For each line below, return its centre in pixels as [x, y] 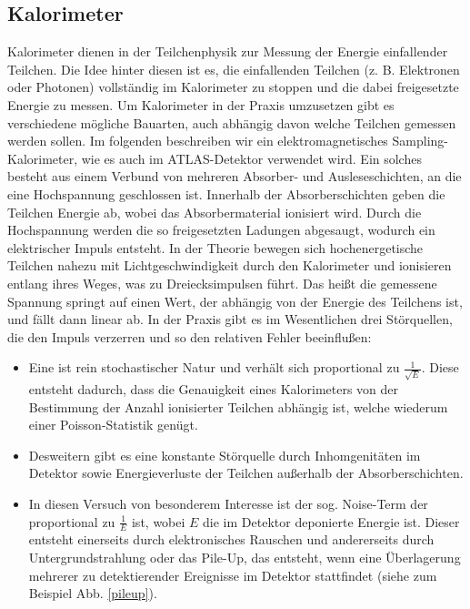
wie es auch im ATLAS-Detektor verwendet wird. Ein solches [251, 158]
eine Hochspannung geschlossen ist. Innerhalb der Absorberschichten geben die [226, 193]
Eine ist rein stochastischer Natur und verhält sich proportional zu [214, 367]
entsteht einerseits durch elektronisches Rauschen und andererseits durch [231, 539]
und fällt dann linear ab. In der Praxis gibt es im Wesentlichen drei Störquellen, [230, 319]
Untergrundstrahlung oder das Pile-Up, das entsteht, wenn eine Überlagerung [245, 557]
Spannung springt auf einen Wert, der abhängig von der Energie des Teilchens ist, [235, 301]
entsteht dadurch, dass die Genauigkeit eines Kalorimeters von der [214, 389]
